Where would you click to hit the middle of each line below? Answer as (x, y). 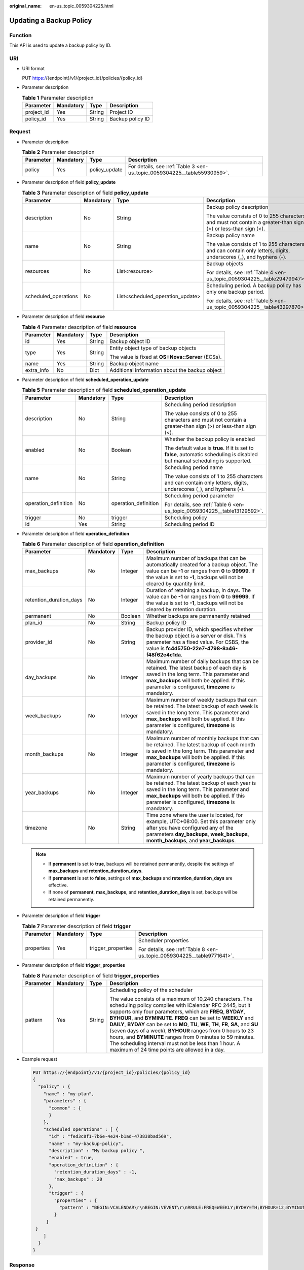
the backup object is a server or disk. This (196, 636)
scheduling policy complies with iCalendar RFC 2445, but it (180, 1005)
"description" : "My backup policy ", (97, 1150)
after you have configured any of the (190, 828)
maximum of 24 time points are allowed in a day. (167, 1050)
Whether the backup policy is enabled (210, 439)
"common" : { (65, 1108)
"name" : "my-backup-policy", (86, 1144)
